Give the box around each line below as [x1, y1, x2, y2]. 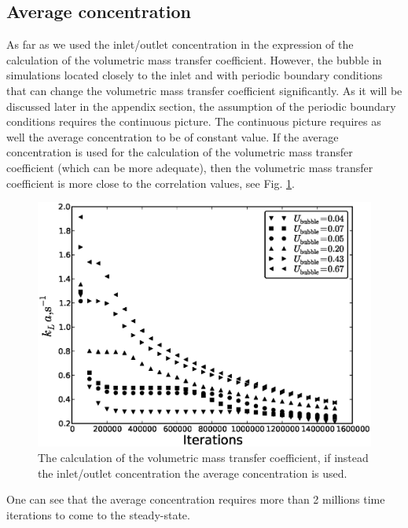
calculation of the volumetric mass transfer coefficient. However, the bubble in [6, 51, 382, 68]
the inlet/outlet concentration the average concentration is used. [38, 464, 347, 481]
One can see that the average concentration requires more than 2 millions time [6, 491, 385, 508]
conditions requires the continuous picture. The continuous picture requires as [6, 113, 381, 130]
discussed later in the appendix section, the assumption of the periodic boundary [6, 97, 396, 114]
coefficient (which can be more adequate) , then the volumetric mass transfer [6, 159, 373, 175]
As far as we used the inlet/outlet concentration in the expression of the [6, 36, 354, 53]
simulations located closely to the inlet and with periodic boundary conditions [6, 67, 383, 83]
